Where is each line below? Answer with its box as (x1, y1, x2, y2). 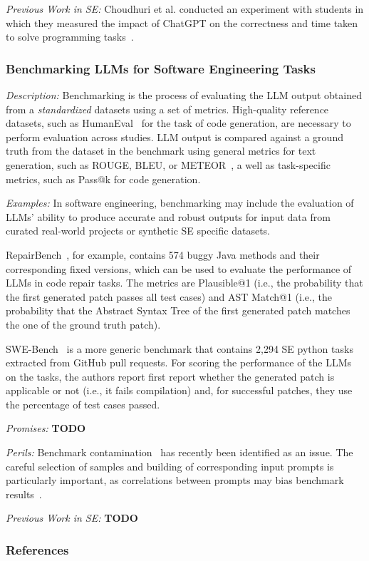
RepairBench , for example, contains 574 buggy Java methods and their (6, 247, 320, 262)
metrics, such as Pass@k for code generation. (6, 171, 201, 186)
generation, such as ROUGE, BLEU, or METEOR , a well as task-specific (6, 157, 331, 172)
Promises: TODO (6, 421, 86, 436)
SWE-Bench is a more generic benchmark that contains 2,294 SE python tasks (6, 341, 353, 356)
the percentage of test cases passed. (6, 396, 160, 411)
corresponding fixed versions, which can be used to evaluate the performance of (6, 261, 352, 276)
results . (6, 486, 42, 501)
